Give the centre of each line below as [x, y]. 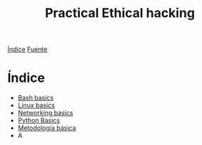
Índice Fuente [27, 49]
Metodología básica [47, 128]
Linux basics [36, 105]
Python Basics [39, 120]
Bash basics [36, 98]
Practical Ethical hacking [120, 13]
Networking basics [45, 113]
